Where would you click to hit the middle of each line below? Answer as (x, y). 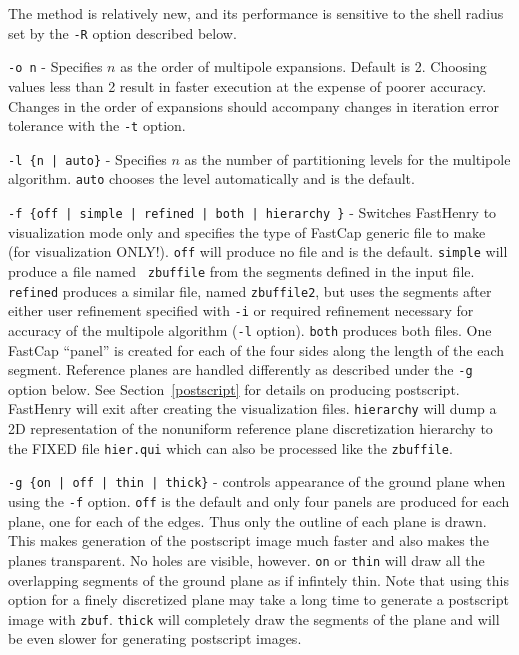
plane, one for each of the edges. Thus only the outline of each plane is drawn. (247, 520)
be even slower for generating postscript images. (155, 638)
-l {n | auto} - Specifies (87, 158)
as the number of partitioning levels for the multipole (347, 158)
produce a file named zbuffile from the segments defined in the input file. (241, 270)
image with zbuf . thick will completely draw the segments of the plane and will (254, 618)
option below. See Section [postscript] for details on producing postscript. (234, 388)
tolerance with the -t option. (97, 125)
